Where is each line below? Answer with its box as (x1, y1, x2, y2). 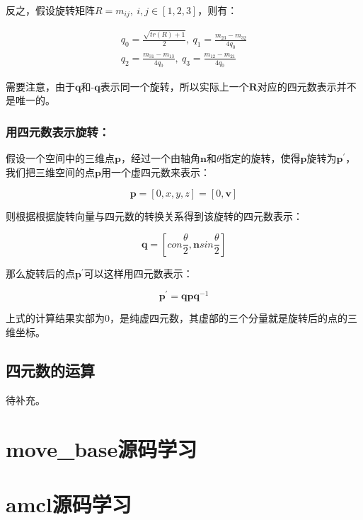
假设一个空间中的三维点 (6, 150, 115, 165)
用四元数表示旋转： (6, 122, 110, 140)
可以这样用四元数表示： (83, 265, 193, 280)
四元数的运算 (6, 359, 95, 381)
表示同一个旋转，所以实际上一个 (100, 79, 249, 93)
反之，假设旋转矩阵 (6, 3, 95, 17)
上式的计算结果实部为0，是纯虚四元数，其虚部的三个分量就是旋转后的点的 (6, 311, 347, 325)
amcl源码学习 (6, 489, 132, 518)
